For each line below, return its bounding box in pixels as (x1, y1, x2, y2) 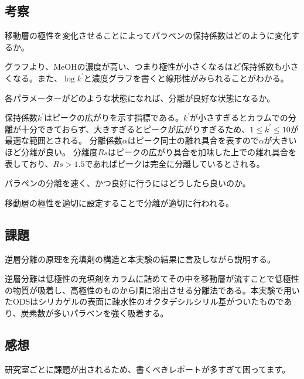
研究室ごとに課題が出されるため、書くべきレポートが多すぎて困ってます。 (5, 363, 291, 375)
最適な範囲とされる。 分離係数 (5, 134, 122, 146)
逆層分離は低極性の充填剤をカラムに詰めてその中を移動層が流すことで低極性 (5, 272, 299, 285)
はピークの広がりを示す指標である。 (44, 111, 183, 124)
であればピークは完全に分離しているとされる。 (84, 157, 265, 169)
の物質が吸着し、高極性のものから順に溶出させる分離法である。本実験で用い (5, 284, 300, 296)
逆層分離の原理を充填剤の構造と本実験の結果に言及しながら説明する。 (5, 252, 275, 265)
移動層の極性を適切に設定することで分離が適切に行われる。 (5, 196, 234, 209)
